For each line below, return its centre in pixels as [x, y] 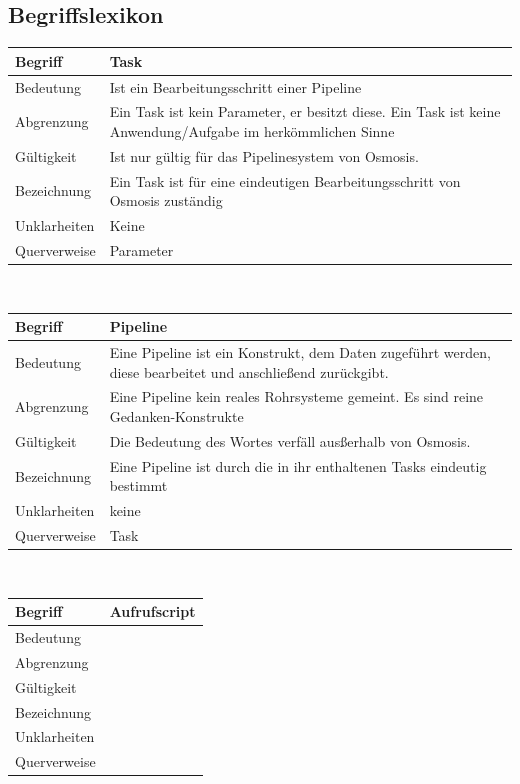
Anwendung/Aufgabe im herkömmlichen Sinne [252, 130]
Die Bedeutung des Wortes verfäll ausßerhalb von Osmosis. [290, 440]
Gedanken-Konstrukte [176, 416]
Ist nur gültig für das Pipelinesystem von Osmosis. [264, 155]
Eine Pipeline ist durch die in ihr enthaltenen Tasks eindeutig [298, 465]
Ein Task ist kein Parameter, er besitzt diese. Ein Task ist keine [305, 111]
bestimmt [138, 485]
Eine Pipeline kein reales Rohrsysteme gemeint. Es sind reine [296, 396]
